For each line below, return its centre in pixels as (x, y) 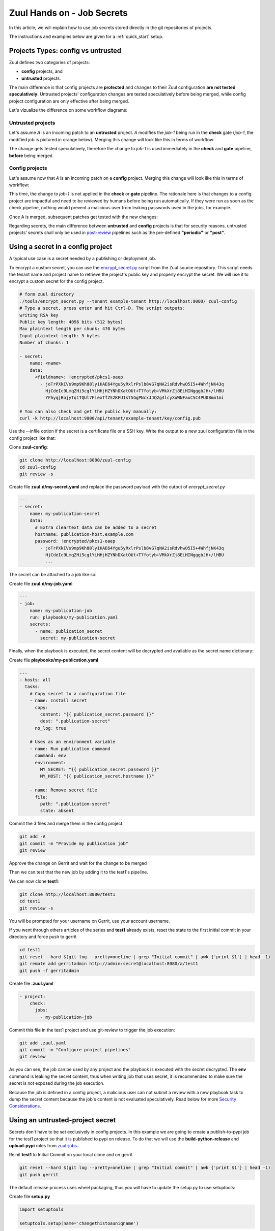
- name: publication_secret (69, 631)
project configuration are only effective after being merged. (69, 101)
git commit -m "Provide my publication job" (74, 843)
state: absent (57, 811)
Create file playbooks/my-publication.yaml (54, 660)
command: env (51, 756)
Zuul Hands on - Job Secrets (68, 13)
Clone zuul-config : (29, 447)
